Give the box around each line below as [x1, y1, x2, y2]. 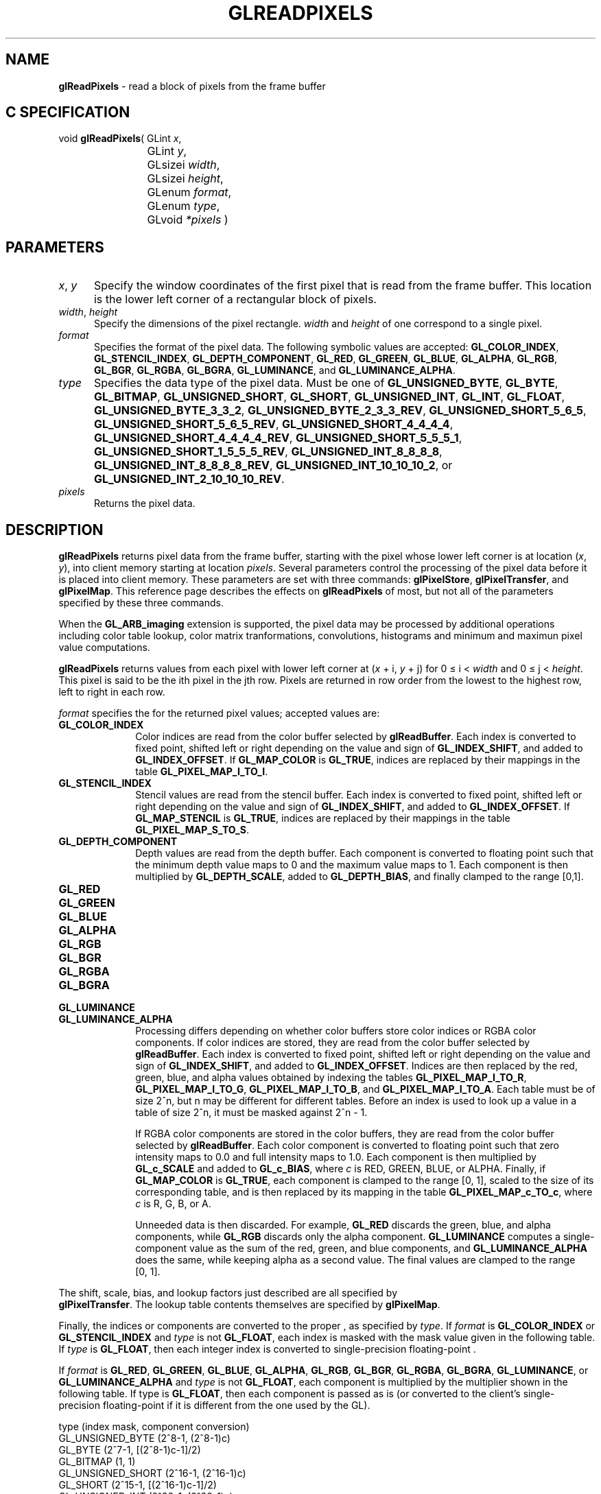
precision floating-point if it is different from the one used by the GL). [58, 1399, 370, 1412]
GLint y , [147, 144, 187, 158]
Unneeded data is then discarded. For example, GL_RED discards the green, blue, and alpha [135, 1219, 551, 1231]
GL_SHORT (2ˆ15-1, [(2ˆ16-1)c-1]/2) [58, 1479, 217, 1491]
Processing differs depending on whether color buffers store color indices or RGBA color [135, 1025, 537, 1037]
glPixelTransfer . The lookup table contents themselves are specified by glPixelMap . [58, 1299, 440, 1311]
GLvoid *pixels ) [147, 213, 228, 227]
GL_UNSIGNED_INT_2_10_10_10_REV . [93, 472, 285, 486]
